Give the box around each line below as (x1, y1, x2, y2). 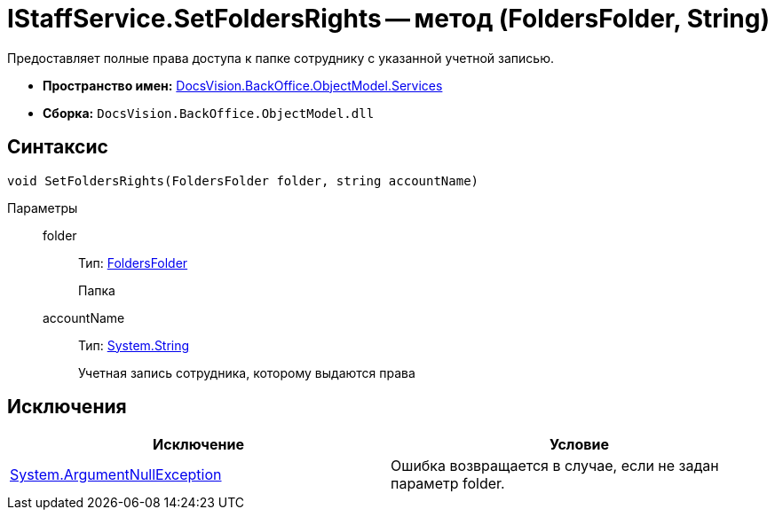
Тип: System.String (78, 337, 190, 353)
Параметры (7, 200, 78, 215)
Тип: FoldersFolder (78, 255, 188, 270)
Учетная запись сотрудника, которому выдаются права (78, 364, 415, 380)
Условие (550, 435, 609, 454)
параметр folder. (391, 474, 505, 493)
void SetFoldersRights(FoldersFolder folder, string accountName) (7, 173, 479, 188)
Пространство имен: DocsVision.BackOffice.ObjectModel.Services (43, 77, 443, 93)
